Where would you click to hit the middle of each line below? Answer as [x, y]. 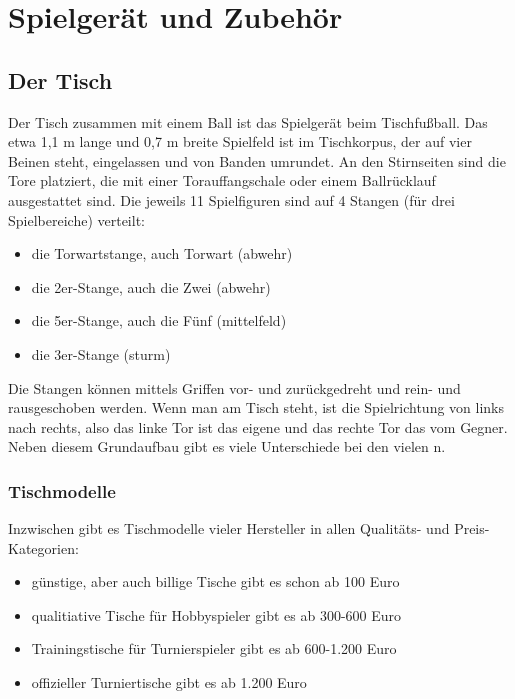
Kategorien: [43, 547]
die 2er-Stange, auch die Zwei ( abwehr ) [151, 286]
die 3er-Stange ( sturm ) [101, 353]
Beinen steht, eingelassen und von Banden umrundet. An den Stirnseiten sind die [257, 160]
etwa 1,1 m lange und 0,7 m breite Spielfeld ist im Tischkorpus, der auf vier [240, 141]
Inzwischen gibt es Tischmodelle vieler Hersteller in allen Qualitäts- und [229, 528]
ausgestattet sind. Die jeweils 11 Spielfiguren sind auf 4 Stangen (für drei [231, 199]
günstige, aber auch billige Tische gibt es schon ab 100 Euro [215, 581]
